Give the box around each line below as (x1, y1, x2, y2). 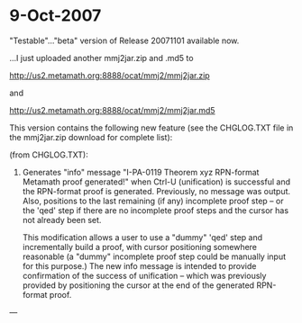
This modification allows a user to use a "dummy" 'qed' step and (22, 231, 263, 243)
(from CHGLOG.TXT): (9, 149, 88, 160)
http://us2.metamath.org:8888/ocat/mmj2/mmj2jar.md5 (9, 104, 215, 115)
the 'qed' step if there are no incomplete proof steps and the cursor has (22, 204, 289, 216)
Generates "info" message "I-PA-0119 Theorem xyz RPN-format (22, 166, 260, 177)
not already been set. (22, 214, 102, 225)
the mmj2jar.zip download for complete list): (9, 131, 173, 142)
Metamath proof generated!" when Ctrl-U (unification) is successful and (22, 176, 291, 187)
